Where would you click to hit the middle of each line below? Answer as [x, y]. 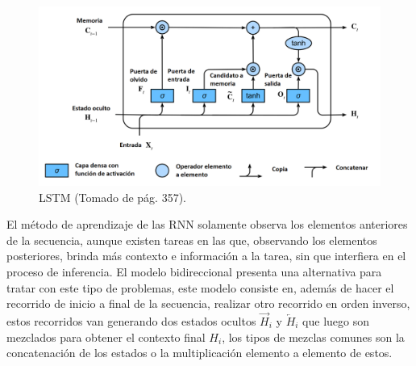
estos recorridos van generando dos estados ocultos [131, 320]
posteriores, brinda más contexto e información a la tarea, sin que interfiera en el [206, 256]
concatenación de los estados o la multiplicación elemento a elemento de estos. [200, 353]
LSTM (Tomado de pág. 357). [112, 197]
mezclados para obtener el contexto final [106, 337]
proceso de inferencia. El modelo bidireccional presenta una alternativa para [194, 271]
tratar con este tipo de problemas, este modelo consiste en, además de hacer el [200, 287]
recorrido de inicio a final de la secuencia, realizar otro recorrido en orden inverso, [208, 303]
